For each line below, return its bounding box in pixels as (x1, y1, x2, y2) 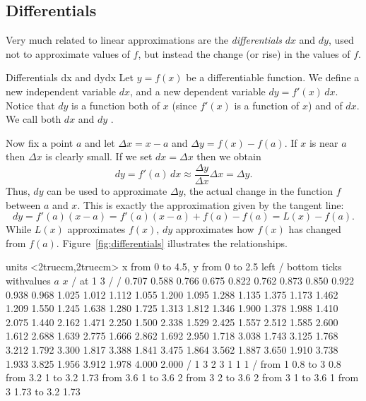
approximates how (175, 222, 254, 237)
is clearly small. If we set (45, 149, 153, 164)
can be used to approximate (47, 184, 167, 198)
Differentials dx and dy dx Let (6, 70, 134, 85)
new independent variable (6, 83, 117, 98)
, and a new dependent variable (129, 83, 266, 98)
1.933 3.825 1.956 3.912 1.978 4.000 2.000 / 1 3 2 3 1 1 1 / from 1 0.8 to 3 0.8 (6, 356, 341, 371)
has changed (288, 222, 341, 237)
